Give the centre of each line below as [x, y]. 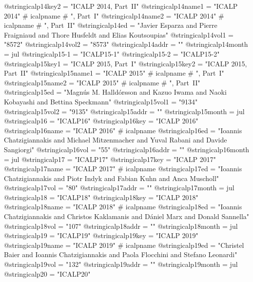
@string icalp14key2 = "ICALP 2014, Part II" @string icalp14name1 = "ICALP [121, 6]
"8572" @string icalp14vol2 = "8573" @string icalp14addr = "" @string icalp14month [126, 44]
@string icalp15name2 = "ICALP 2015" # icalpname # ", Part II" [102, 82]
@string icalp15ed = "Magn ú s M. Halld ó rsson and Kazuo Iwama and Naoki [115, 92]
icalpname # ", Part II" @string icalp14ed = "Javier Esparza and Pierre [111, 25]
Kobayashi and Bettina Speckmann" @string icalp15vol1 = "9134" [101, 101]
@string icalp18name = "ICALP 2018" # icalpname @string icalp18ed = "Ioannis [123, 207]
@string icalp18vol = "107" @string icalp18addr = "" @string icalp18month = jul [121, 226]
